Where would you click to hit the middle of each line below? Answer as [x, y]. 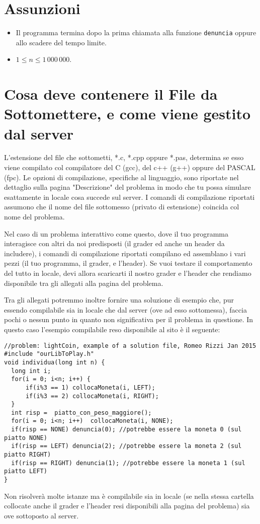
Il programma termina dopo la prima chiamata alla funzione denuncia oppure [136, 32]
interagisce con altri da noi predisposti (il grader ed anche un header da [114, 243]
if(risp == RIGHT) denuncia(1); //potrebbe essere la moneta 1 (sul [128, 463]
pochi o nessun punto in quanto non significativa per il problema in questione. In [129, 319]
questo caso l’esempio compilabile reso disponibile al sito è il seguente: [112, 329]
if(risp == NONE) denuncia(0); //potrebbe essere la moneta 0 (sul [126, 430]
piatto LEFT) [26, 471]
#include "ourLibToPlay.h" [49, 354]
